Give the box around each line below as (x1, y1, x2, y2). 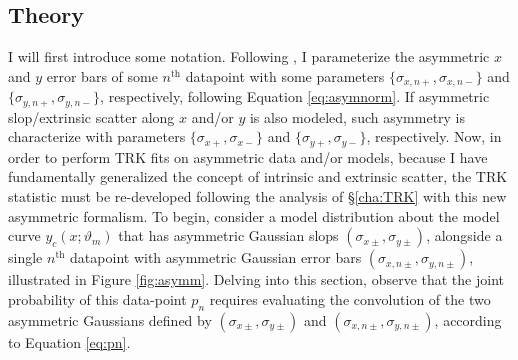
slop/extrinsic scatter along (8, 106, 175, 127)
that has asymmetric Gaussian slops (118, 225, 339, 246)
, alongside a (426, 225, 503, 246)
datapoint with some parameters (185, 65, 385, 86)
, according (434, 309, 502, 330)
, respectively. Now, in (366, 126, 502, 147)
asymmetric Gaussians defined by (8, 309, 212, 330)
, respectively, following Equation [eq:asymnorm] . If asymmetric (100, 86, 490, 107)
